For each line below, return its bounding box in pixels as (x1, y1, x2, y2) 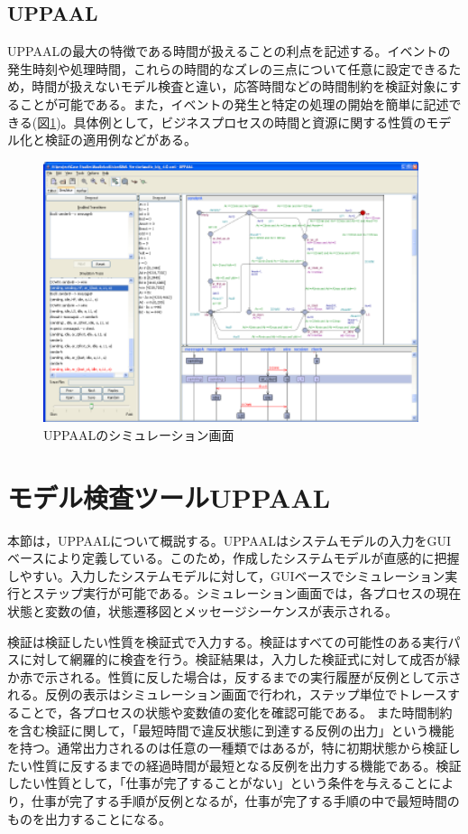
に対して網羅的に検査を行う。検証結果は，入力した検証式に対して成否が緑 (19, 650, 461, 669)
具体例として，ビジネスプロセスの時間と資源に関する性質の (73, 112, 427, 131)
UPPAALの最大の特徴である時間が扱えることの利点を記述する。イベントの (7, 42, 451, 61)
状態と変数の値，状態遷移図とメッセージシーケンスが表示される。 (7, 602, 399, 621)
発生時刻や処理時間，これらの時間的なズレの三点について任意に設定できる (7, 59, 449, 78)
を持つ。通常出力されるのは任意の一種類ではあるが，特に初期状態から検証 (7, 738, 448, 757)
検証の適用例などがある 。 (44, 130, 197, 149)
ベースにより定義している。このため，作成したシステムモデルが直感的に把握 (7, 548, 460, 567)
